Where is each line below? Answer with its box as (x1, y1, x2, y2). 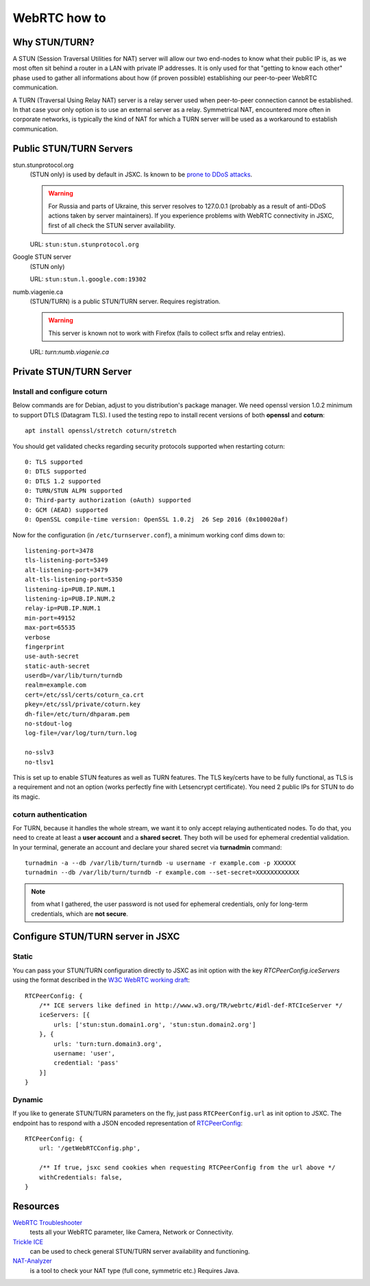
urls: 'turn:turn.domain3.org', (53, 1040, 162, 1048)
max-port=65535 (25, 624, 76, 631)
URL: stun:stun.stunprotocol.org (29, 240, 140, 248)
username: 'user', (53, 1049, 116, 1057)
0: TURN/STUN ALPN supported (25, 487, 123, 495)
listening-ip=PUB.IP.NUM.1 (25, 585, 116, 593)
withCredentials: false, (38, 1173, 123, 1181)
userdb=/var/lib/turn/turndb (25, 672, 123, 679)
